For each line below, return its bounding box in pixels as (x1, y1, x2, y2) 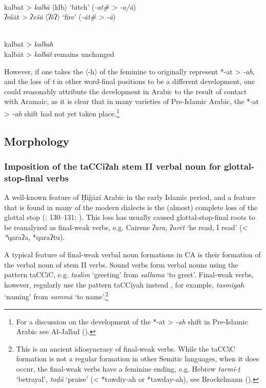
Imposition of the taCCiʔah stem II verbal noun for (4, 159, 221, 172)
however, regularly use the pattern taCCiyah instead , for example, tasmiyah (4, 279, 244, 290)
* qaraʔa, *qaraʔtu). (4, 232, 65, 242)
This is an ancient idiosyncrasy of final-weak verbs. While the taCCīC (16, 343, 235, 354)
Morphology (4, 133, 70, 149)
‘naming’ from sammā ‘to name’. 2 (4, 290, 108, 302)
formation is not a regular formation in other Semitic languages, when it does (16, 353, 259, 364)
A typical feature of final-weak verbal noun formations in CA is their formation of (4, 249, 261, 260)
